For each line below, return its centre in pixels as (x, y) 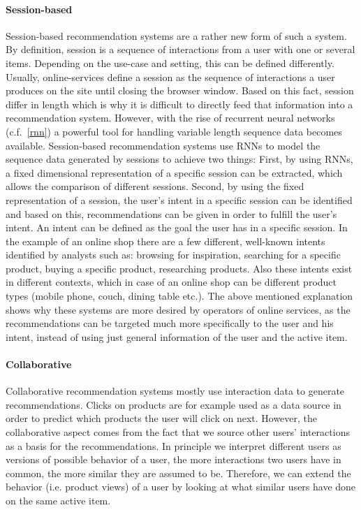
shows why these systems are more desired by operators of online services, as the (178, 309)
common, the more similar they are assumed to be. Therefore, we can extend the (178, 473)
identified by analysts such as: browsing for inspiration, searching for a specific (173, 255)
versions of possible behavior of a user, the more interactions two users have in (174, 459)
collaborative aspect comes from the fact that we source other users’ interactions (178, 432)
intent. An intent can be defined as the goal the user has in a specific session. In (177, 227)
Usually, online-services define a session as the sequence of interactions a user (170, 76)
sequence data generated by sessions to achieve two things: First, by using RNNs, (179, 159)
